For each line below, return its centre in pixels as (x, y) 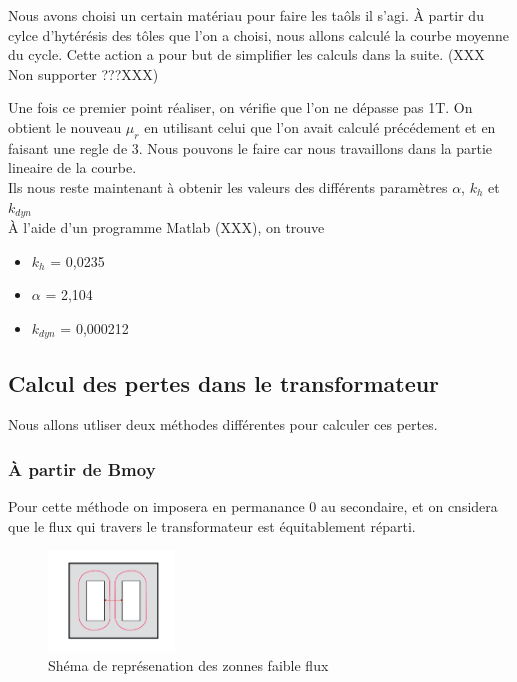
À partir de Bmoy (82, 468)
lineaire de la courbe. (72, 167)
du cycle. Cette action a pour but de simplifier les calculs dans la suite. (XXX (246, 54)
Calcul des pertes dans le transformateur (224, 382)
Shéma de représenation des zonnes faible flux (188, 665)
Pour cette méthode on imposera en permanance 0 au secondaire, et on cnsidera (253, 506)
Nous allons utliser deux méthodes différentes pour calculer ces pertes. (223, 424)
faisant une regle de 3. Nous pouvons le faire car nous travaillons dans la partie (250, 147)
